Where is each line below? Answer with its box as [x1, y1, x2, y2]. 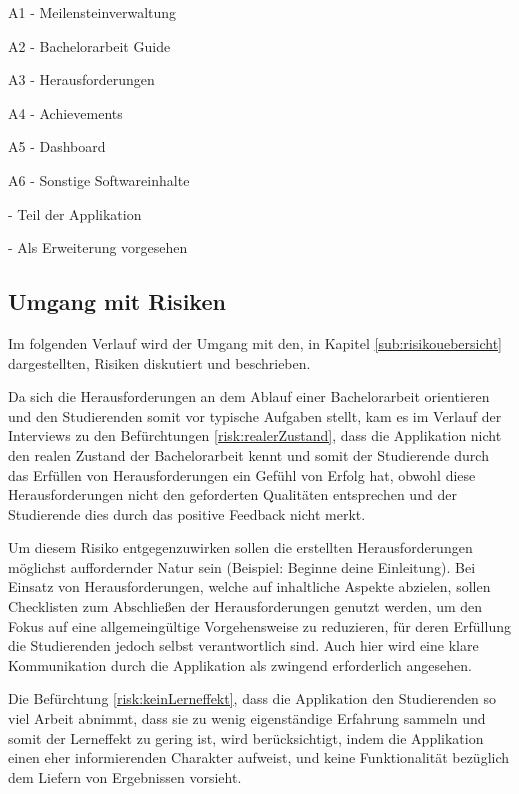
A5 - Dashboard [8, 136, 106, 157]
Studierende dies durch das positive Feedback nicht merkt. [8, 503, 366, 524]
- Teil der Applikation [8, 203, 142, 224]
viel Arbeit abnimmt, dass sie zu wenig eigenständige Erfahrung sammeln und [8, 708, 486, 729]
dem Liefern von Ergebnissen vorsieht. [8, 766, 242, 787]
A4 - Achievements [8, 102, 123, 123]
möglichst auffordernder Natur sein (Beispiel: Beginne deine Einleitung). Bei [8, 556, 476, 577]
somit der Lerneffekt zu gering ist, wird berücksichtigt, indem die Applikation [8, 727, 484, 748]
